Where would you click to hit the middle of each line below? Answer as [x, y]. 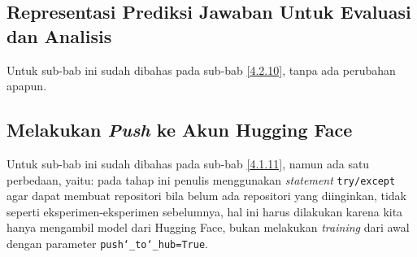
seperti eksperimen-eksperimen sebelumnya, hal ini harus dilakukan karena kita [205, 211]
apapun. [27, 86]
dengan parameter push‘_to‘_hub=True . [107, 244]
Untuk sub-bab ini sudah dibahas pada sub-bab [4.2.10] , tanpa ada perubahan [201, 70]
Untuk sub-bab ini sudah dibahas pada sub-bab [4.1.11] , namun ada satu [188, 163]
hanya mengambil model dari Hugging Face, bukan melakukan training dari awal [208, 227]
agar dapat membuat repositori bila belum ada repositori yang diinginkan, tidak [206, 196]
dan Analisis [59, 35]
